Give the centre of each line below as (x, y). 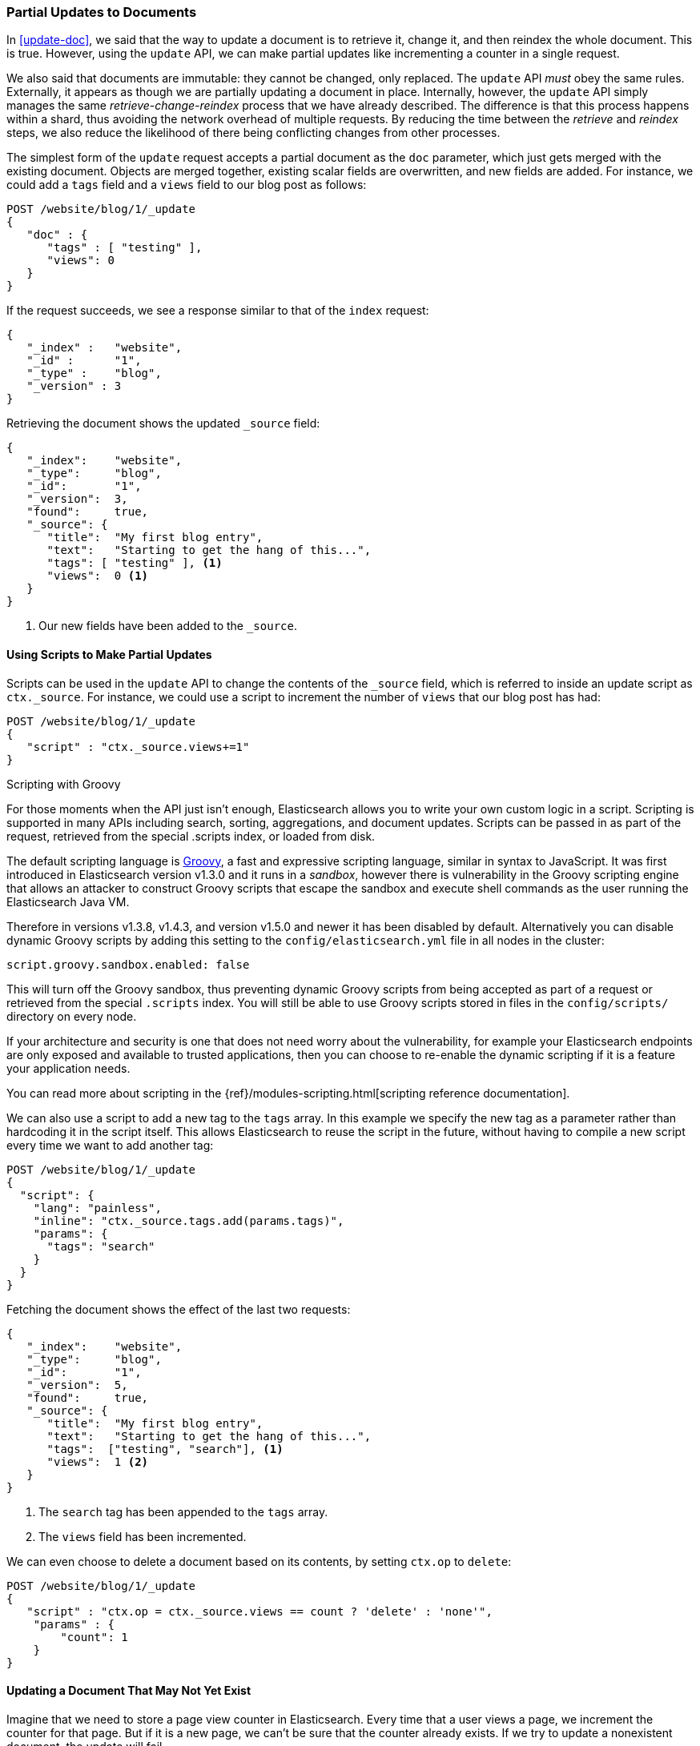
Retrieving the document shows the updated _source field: (163, 423)
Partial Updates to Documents (102, 12)
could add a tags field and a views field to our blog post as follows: (187, 185)
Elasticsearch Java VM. (68, 901)
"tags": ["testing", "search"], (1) (165, 1449)
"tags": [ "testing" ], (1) (135, 563)
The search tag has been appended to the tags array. (183, 1511)
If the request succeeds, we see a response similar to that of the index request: (218, 311)
